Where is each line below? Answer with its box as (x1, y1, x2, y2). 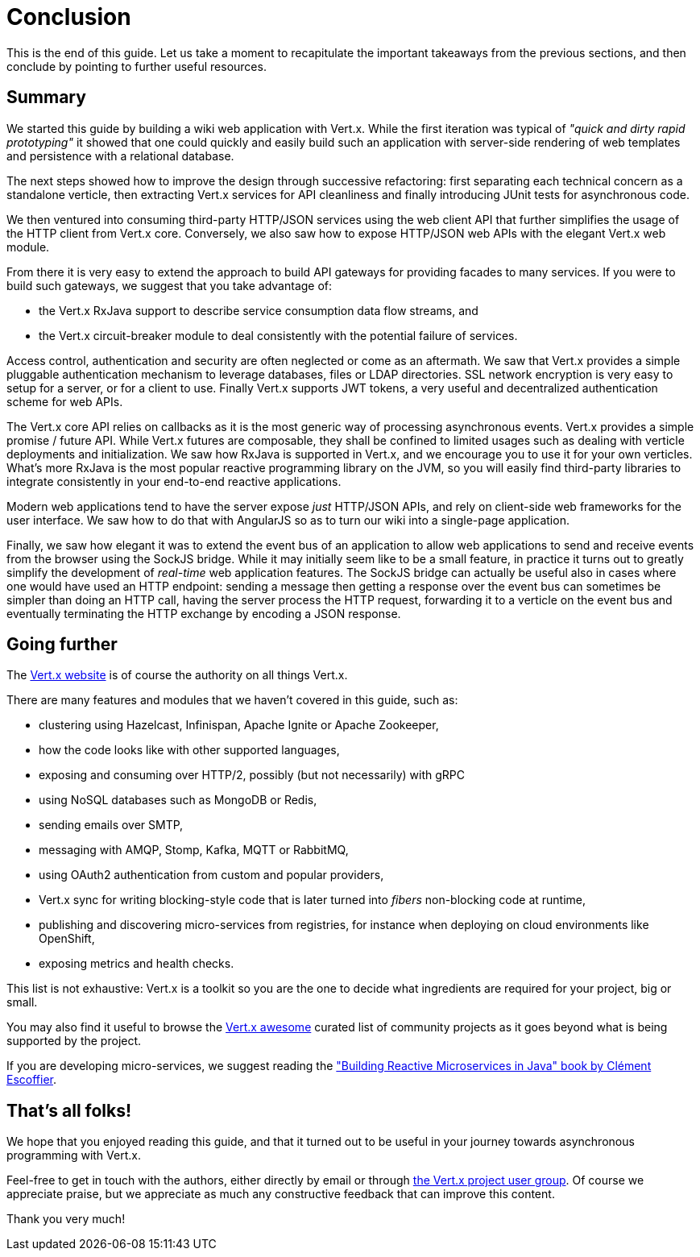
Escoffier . (6, 1072, 57, 1087)
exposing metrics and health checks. (39, 956, 234, 971)
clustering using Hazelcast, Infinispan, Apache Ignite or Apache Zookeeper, (39, 718, 439, 732)
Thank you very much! (6, 1212, 126, 1226)
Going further (6, 634, 118, 655)
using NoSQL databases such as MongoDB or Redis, (39, 793, 317, 807)
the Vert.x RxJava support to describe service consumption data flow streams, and (39, 303, 478, 317)
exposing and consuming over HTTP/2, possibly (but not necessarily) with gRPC (39, 768, 465, 782)
